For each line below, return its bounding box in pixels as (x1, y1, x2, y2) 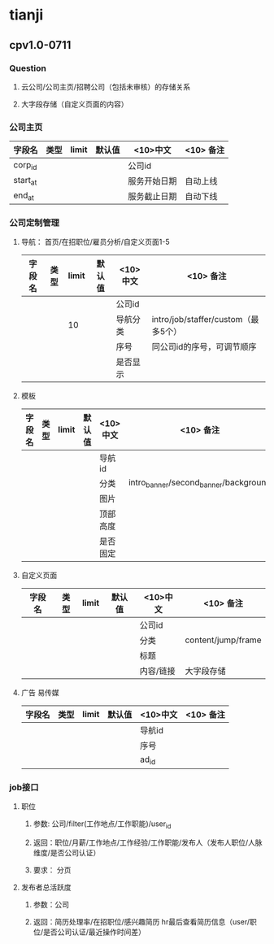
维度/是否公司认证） (33, 847, 101, 857)
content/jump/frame (185, 634, 262, 646)
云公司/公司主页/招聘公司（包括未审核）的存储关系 (20, 81, 190, 91)
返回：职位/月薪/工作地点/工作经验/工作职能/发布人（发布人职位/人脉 (33, 837, 263, 847)
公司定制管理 (9, 217, 60, 228)
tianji (9, 6, 44, 24)
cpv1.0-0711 (9, 38, 72, 52)
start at (13, 174, 37, 187)
